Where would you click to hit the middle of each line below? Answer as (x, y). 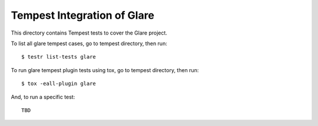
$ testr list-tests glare (59, 57)
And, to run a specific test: (43, 97)
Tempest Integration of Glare (82, 15)
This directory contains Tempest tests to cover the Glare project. (89, 33)
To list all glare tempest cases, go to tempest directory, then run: (89, 43)
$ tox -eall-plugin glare (59, 84)
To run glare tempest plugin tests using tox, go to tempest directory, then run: (105, 70)
